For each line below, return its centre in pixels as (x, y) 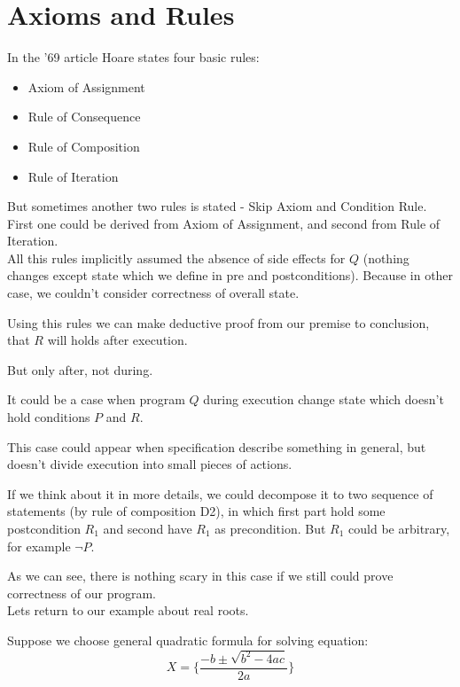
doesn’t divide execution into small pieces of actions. (150, 464)
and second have (148, 528)
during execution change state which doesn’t (324, 399)
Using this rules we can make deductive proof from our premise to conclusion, (218, 322)
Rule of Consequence (84, 117)
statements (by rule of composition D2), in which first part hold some (196, 511)
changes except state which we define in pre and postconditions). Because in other (230, 275)
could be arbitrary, (399, 528)
